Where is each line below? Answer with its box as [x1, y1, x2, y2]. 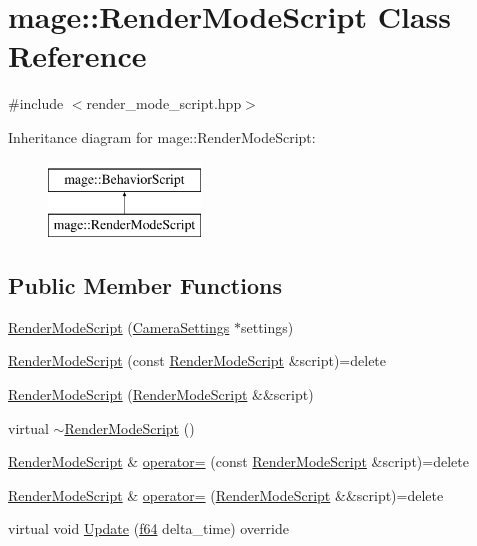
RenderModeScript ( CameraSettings [8, 316, 230, 337]
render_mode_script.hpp [86, 93, 242, 114]
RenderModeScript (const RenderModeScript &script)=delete [8, 350, 387, 371]
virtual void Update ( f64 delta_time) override [8, 518, 289, 539]
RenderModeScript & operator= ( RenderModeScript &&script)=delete [8, 484, 444, 505]
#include [8, 93, 64, 114]
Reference [8, 35, 147, 76]
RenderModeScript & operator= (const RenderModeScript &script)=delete [8, 451, 469, 472]
